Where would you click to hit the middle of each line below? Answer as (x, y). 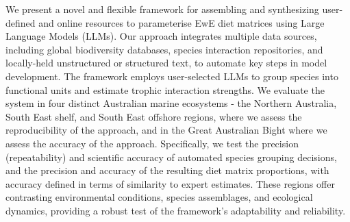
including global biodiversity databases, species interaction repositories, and (164, 49)
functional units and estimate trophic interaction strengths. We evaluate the (165, 89)
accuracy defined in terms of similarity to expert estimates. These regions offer (170, 183)
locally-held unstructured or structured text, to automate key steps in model (166, 63)
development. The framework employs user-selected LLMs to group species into (172, 76)
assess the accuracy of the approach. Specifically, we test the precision (152, 143)
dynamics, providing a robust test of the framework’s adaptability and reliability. (176, 210)
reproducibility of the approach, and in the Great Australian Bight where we (166, 130)
